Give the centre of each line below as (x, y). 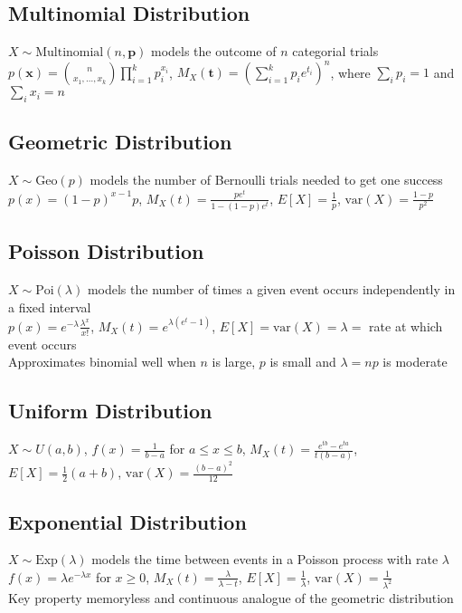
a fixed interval (50, 306)
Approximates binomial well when (102, 362)
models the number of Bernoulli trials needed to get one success (266, 180)
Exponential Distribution (127, 521)
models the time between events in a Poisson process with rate (265, 559)
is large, (234, 362)
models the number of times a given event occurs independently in (271, 289)
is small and (303, 362)
